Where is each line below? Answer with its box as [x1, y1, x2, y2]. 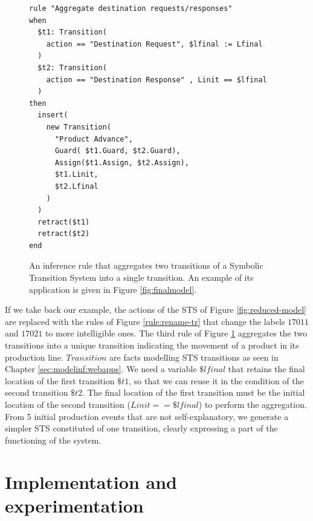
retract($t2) [37, 229, 90, 238]
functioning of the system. [5, 433, 102, 446]
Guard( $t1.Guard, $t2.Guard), [54, 146, 181, 156]
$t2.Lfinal [54, 182, 98, 191]
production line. [5, 350, 63, 363]
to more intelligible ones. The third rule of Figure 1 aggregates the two [45, 327, 308, 339]
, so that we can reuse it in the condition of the [129, 374, 304, 387]
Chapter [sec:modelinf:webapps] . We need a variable [5, 362, 197, 375]
